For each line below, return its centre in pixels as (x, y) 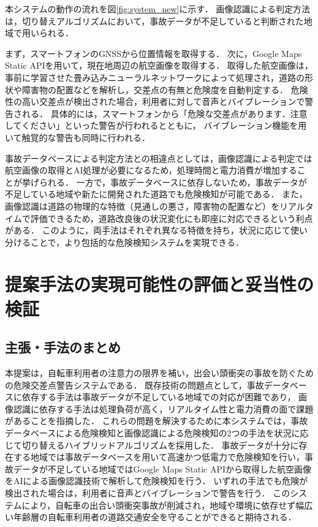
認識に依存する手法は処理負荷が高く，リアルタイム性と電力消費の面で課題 (163, 408)
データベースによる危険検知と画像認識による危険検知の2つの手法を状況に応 (157, 433)
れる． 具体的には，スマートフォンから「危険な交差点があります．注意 (165, 113)
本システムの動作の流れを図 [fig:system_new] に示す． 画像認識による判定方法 (158, 9)
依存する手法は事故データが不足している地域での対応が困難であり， (159, 397)
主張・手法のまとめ (63, 347)
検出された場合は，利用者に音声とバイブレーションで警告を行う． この (148, 492)
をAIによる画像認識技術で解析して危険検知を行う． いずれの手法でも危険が (157, 481)
